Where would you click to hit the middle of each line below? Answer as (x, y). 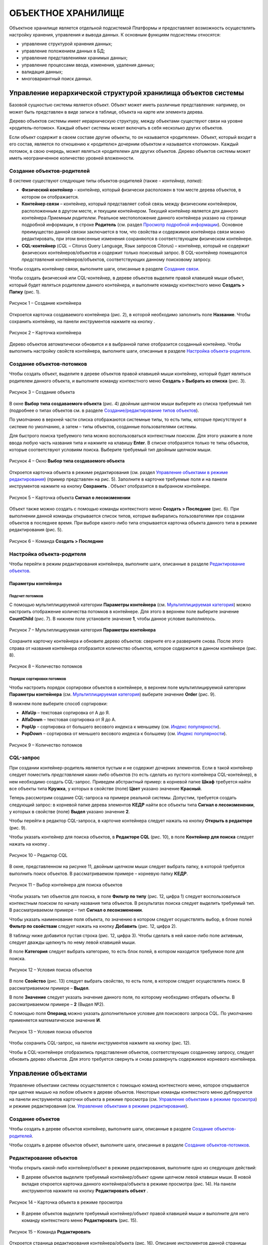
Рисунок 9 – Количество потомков (46, 745)
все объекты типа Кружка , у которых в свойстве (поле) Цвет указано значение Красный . (105, 788)
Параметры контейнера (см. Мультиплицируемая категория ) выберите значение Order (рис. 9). (112, 694)
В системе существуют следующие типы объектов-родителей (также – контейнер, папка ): (106, 181)
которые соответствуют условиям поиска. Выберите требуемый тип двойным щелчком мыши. (110, 449)
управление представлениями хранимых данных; (75, 58)
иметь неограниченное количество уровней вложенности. (72, 158)
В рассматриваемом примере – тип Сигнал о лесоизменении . (76, 910)
